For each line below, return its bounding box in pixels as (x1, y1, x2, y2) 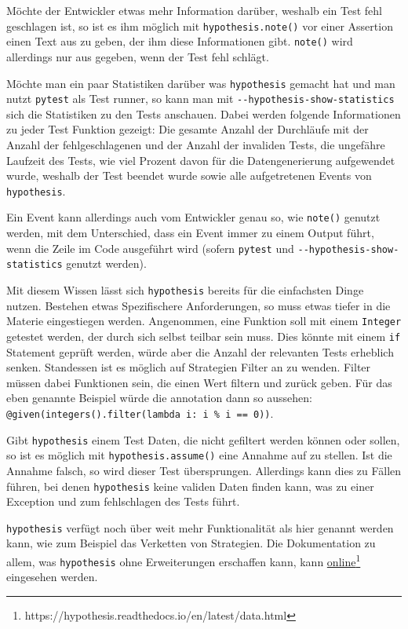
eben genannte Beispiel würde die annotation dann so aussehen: (6, 389, 312, 406)
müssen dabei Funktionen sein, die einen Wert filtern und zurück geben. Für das (6, 374, 392, 390)
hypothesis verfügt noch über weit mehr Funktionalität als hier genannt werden (6, 519, 394, 536)
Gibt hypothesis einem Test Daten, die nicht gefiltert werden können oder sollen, (6, 431, 400, 448)
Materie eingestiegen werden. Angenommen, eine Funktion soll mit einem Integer (6, 313, 402, 329)
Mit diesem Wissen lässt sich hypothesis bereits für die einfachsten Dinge (6, 282, 364, 298)
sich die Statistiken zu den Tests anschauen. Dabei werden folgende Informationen (6, 105, 401, 122)
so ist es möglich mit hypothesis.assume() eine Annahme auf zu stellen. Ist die (6, 447, 392, 463)
